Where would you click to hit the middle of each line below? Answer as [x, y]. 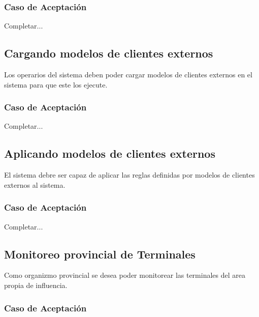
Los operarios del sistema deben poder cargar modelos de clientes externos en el [128, 75]
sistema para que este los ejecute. [56, 84]
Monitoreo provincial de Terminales [100, 254]
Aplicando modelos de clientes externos [110, 153]
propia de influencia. [36, 285]
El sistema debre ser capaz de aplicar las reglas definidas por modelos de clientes [129, 175]
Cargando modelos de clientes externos [109, 53]
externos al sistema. [35, 184]
